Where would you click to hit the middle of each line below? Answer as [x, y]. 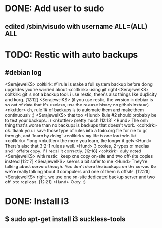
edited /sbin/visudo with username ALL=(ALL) [76, 26]
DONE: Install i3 [37, 201]
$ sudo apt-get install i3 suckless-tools [65, 219]
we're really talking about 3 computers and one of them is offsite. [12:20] [78, 171]
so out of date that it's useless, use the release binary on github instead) [77, 105]
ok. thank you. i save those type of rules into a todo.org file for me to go [76, 130]
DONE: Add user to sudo [55, 8]
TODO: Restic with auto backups [72, 54]
